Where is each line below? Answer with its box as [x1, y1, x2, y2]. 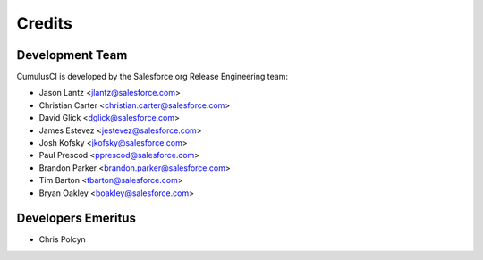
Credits [16, 13, 73, 33]
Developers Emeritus [16, 211, 136, 226]
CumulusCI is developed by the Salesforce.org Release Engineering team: [16, 71, 288, 82]
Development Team [16, 47, 128, 63]
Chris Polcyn [38, 234, 87, 245]
